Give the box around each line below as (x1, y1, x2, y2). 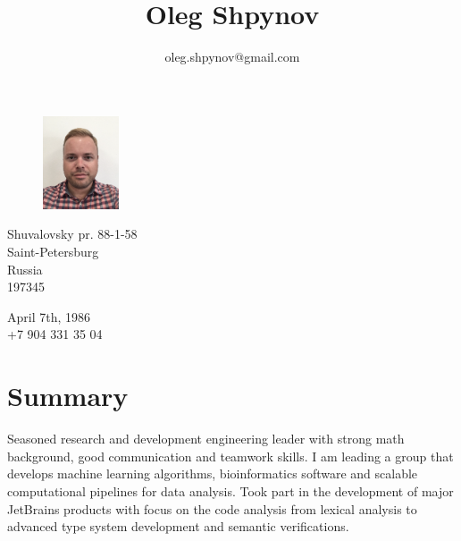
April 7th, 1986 (7, 307, 91, 325)
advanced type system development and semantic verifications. (7, 517, 349, 536)
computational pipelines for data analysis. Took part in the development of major (7, 481, 454, 500)
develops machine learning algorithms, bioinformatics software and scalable (7, 464, 418, 483)
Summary (7, 377, 129, 414)
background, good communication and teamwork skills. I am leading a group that (7, 446, 454, 465)
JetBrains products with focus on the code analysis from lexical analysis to (7, 499, 417, 518)
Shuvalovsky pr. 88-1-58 (7, 224, 138, 243)
